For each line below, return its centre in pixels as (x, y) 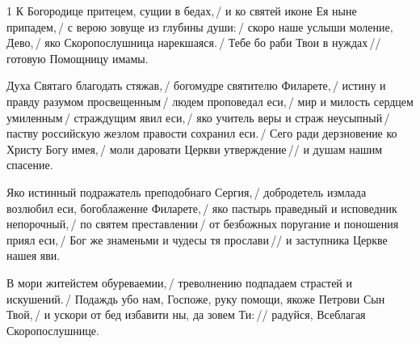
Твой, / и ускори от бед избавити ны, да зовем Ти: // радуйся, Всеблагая (186, 314)
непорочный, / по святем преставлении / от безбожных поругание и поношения (203, 224)
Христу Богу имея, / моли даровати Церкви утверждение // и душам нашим (195, 149)
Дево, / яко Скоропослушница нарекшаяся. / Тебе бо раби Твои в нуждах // (194, 42)
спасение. (30, 165)
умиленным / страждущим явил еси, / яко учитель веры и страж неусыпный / (198, 117)
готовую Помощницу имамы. (78, 58)
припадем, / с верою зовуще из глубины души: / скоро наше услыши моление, (200, 26)
